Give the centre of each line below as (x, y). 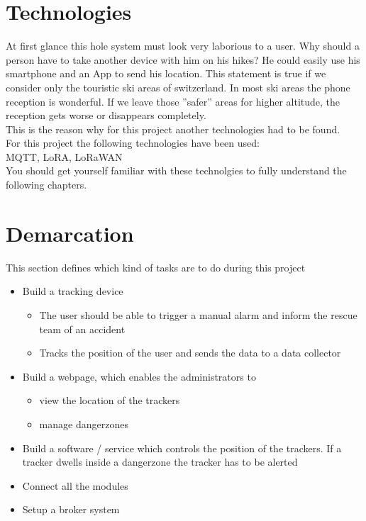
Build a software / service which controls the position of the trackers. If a (182, 448)
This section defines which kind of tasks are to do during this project (156, 267)
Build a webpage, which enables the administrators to (139, 376)
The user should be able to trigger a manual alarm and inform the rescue (198, 314)
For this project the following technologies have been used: (133, 143)
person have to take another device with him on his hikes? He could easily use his (183, 59)
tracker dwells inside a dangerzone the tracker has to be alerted (160, 462)
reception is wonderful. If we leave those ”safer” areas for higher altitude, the (173, 101)
